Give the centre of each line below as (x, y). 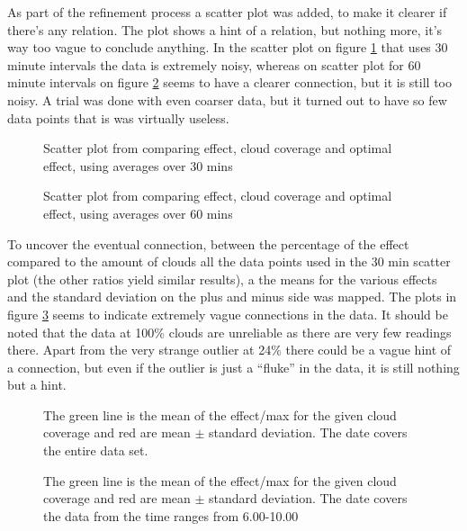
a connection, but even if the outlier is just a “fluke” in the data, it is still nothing (233, 367)
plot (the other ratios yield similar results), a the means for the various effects (222, 279)
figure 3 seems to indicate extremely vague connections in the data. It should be (228, 314)
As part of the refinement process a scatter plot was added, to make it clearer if (227, 12)
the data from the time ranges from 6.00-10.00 (171, 515)
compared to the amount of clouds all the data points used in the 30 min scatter (229, 261)
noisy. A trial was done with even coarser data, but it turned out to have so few (227, 99)
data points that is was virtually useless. (118, 117)
